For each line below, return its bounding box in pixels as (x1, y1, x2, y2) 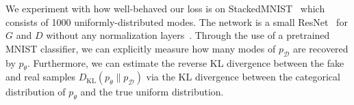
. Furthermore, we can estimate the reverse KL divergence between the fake (27, 55, 344, 70)
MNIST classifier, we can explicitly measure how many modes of (5, 41, 276, 55)
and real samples (5, 70, 76, 84)
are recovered (292, 41, 349, 55)
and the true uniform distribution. (80, 85, 224, 99)
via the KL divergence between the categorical (146, 70, 340, 84)
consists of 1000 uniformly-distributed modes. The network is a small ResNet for (5, 14, 348, 29)
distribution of (5, 85, 66, 99)
